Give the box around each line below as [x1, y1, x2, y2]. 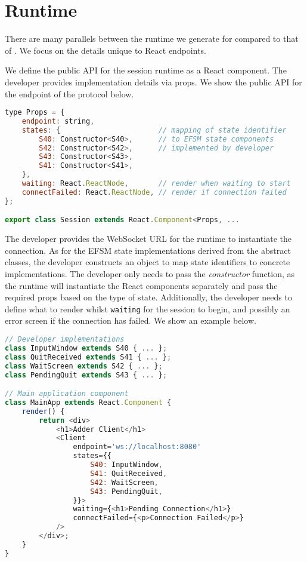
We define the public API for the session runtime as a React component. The [5, 64, 287, 76]
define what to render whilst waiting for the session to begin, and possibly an [5, 302, 290, 315]
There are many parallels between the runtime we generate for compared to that [5, 32, 299, 45]
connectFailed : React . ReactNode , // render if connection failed [21, 188, 287, 196]
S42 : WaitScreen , [90, 478, 159, 487]
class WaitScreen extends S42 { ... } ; [5, 361, 163, 370]
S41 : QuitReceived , [90, 469, 168, 478]
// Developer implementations [5, 335, 125, 344]
